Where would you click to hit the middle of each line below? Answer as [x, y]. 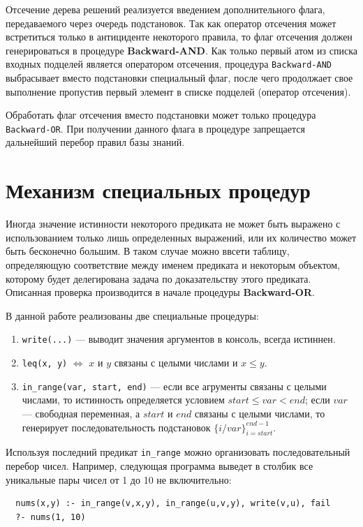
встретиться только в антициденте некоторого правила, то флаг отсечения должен [179, 37]
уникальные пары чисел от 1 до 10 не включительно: [119, 479]
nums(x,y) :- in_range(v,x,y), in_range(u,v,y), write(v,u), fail [173, 504]
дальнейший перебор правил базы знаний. [95, 142]
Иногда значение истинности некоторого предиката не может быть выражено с [173, 224]
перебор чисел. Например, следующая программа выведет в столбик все [160, 465]
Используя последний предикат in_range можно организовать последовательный [178, 452]
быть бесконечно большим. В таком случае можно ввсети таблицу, [148, 251]
